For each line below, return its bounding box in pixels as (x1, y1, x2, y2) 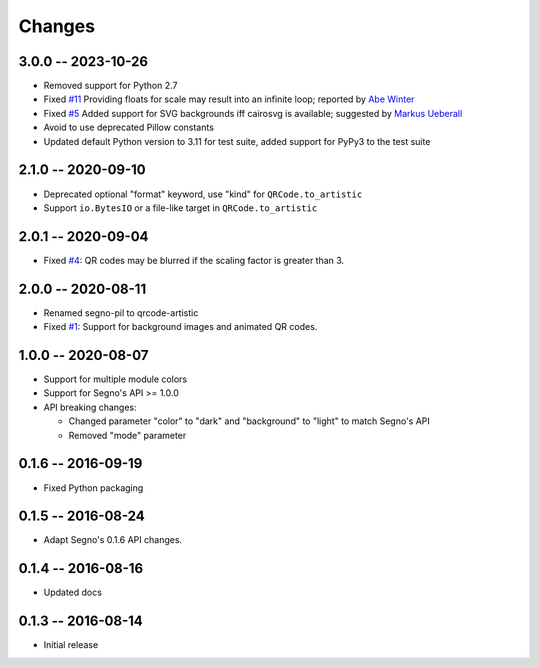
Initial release (43, 639, 99, 651)
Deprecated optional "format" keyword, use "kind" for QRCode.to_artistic (43, 188, 363, 200)
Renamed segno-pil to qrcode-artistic (43, 306, 199, 319)
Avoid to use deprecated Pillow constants (43, 121, 215, 134)
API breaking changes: (43, 401, 137, 413)
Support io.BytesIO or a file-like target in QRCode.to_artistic (43, 201, 318, 214)
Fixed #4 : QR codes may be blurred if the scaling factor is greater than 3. (43, 254, 345, 266)
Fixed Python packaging (43, 481, 144, 494)
